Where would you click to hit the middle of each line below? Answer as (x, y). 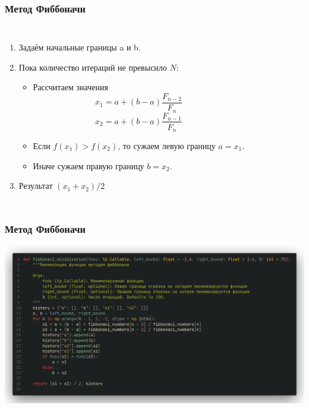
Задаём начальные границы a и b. (80, 47)
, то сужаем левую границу (167, 146)
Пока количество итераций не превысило (93, 67)
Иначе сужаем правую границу (89, 165)
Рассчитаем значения (70, 87)
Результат (36, 186)
